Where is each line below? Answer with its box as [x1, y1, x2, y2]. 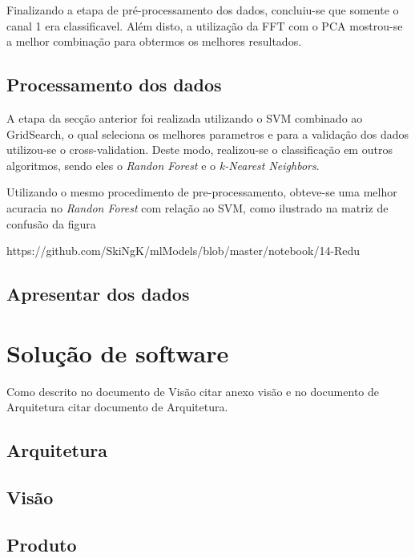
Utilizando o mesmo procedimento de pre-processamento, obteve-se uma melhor [6, 184, 397, 200]
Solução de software [6, 336, 229, 369]
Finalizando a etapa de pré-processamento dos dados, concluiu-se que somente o [6, 2, 399, 18]
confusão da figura [6, 215, 96, 232]
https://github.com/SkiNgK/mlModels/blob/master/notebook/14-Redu [6, 242, 361, 259]
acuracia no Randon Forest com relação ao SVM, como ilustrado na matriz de [6, 199, 389, 216]
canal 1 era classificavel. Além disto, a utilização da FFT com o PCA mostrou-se [6, 17, 403, 34]
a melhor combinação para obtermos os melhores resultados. [6, 33, 302, 50]
